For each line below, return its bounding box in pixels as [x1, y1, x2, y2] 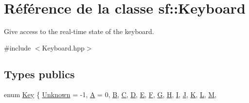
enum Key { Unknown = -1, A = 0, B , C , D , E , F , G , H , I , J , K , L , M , [4, 89, 217, 99]
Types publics [4, 66, 75, 81]
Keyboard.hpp [42, 42, 85, 52]
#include [4, 42, 31, 52]
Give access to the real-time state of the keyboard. [4, 26, 154, 36]
